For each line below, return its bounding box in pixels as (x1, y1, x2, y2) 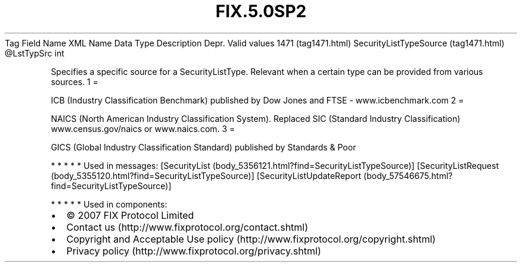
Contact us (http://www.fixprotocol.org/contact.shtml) (66, 221, 309, 233)
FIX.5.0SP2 (215, 1, 307, 21)
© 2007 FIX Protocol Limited (66, 209, 194, 221)
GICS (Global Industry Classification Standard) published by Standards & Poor (51, 142, 356, 152)
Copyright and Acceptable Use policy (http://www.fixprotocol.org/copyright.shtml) (66, 233, 436, 245)
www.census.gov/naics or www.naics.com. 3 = (51, 123, 235, 134)
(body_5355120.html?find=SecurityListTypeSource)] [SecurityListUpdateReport (51, 170, 362, 181)
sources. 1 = (51, 76, 98, 87)
